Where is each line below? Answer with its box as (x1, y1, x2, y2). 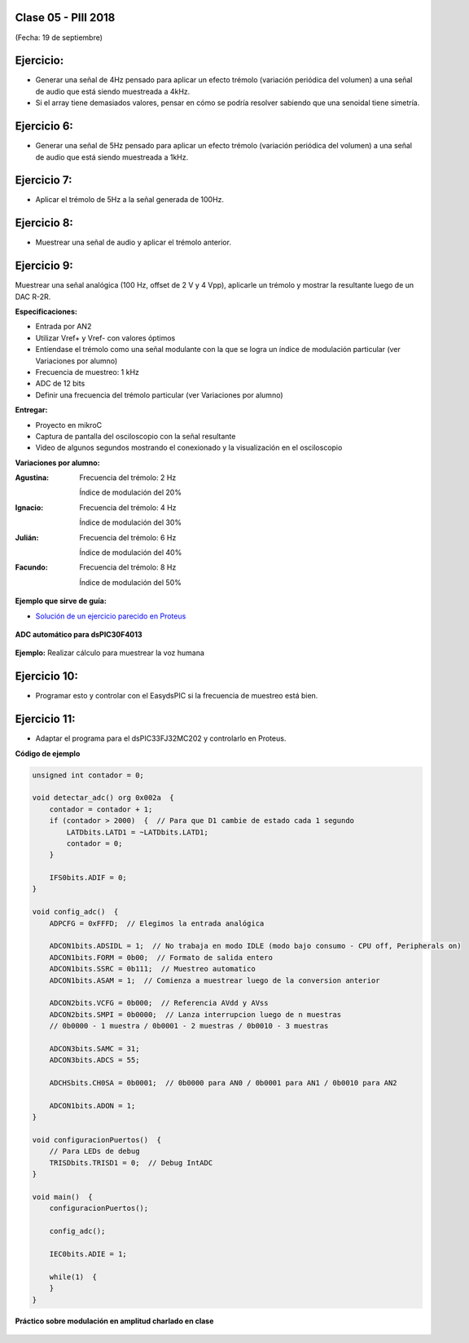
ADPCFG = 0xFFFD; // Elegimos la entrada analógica (49, 918, 265, 928)
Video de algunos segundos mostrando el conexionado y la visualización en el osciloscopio (35, 443, 343, 452)
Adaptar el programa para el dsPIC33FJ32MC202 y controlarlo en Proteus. (35, 733, 287, 743)
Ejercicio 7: (15, 174, 72, 187)
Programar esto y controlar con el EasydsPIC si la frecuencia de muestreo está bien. (35, 691, 318, 701)
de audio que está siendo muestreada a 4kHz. (35, 86, 191, 96)
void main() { (32, 1192, 93, 1202)
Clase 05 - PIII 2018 (15, 11, 116, 24)
